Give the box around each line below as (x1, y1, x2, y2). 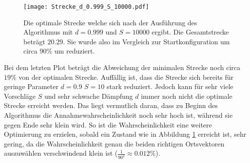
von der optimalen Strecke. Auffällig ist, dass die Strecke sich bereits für (19, 72, 234, 82)
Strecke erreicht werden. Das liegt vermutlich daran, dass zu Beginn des (4, 100, 218, 110)
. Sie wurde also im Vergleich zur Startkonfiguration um (63, 36, 230, 46)
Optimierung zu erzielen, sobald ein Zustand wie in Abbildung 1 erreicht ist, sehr (4, 129, 247, 139)
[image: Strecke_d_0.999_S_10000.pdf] (23, 3, 149, 10)
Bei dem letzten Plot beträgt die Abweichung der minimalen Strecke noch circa (4, 62, 241, 72)
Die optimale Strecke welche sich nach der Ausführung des (23, 17, 197, 27)
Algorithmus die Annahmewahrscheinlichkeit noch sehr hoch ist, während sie (4, 110, 233, 120)
